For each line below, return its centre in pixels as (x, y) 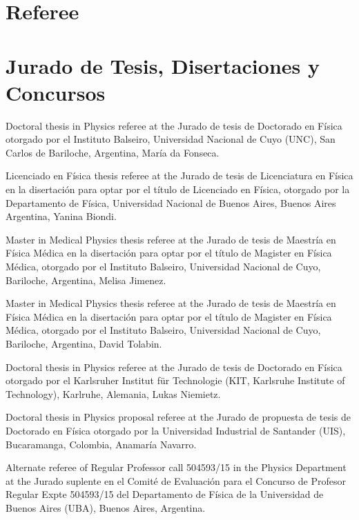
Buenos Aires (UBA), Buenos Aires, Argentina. (106, 507)
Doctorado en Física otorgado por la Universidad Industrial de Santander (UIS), (176, 430)
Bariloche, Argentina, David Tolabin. (84, 343)
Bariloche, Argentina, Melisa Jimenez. (86, 280)
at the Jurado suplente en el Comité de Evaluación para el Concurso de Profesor (176, 480)
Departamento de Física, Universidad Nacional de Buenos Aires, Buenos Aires (171, 202)
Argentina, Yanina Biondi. (61, 216)
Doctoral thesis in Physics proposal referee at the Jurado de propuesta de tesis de (178, 417)
